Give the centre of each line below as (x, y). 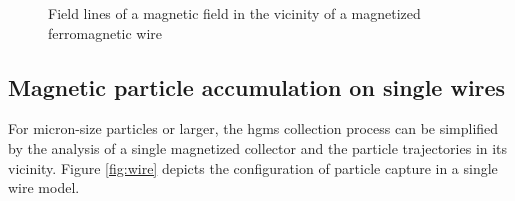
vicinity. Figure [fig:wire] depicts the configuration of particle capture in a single (253, 167)
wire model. (44, 187)
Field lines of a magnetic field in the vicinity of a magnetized (234, 13)
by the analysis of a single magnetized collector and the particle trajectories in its (258, 147)
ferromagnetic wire (105, 32)
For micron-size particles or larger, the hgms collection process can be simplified (253, 128)
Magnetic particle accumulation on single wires (257, 86)
